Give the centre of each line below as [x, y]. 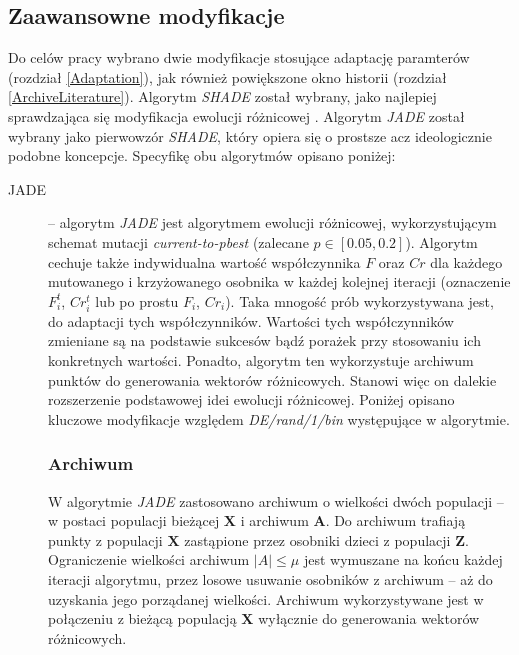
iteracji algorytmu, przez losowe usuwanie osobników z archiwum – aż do [270, 579]
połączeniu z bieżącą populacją [142, 618]
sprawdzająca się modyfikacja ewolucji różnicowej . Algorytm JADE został [236, 115]
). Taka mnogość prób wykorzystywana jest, [359, 300]
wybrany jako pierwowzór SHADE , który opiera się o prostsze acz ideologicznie [250, 135]
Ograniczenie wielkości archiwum [149, 559]
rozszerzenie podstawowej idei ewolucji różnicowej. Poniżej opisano [251, 399]
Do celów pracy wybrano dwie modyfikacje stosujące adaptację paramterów [239, 57]
